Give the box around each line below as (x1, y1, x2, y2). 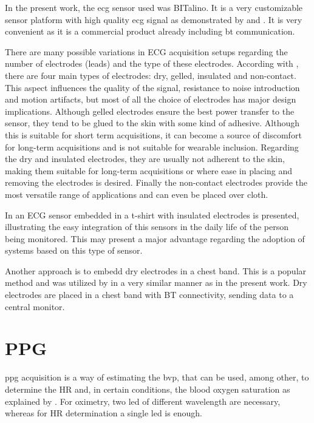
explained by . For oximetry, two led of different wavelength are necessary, (5, 394, 281, 407)
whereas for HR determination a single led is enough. (5, 407, 202, 419)
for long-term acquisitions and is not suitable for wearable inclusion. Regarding (5, 140, 299, 153)
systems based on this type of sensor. (5, 244, 143, 257)
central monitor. (5, 300, 65, 313)
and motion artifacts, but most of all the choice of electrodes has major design (5, 93, 296, 106)
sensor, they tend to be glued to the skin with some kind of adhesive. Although (5, 117, 299, 129)
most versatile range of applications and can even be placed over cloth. (5, 188, 268, 200)
